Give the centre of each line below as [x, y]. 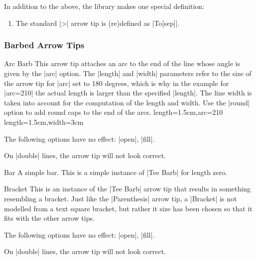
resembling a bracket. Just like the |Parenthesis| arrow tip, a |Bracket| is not [121, 198]
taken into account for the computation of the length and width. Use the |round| [127, 102]
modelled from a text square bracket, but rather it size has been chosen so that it [128, 208]
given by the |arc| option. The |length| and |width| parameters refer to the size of [128, 73]
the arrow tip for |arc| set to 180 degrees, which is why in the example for [117, 83]
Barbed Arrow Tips [44, 45]
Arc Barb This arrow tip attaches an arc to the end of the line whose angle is [122, 63]
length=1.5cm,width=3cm [44, 122]
